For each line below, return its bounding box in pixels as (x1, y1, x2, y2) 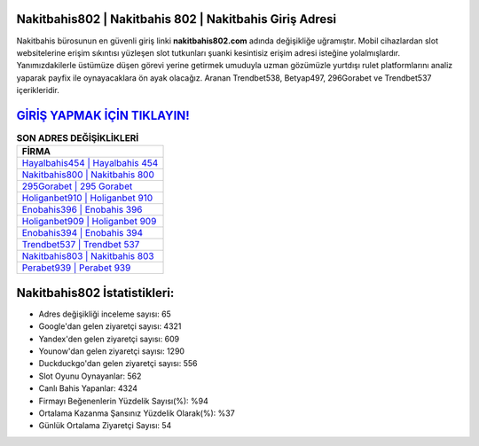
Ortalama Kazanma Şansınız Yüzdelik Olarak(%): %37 (38, 408, 235, 419)
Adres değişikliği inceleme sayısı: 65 (38, 309, 172, 319)
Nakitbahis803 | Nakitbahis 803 (21, 250, 154, 262)
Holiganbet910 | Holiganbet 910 (21, 192, 153, 204)
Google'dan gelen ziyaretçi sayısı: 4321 (38, 321, 182, 332)
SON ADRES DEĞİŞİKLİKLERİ (16, 132, 139, 145)
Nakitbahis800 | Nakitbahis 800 (21, 168, 155, 181)
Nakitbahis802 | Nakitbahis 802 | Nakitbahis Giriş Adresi (16, 12, 337, 27)
